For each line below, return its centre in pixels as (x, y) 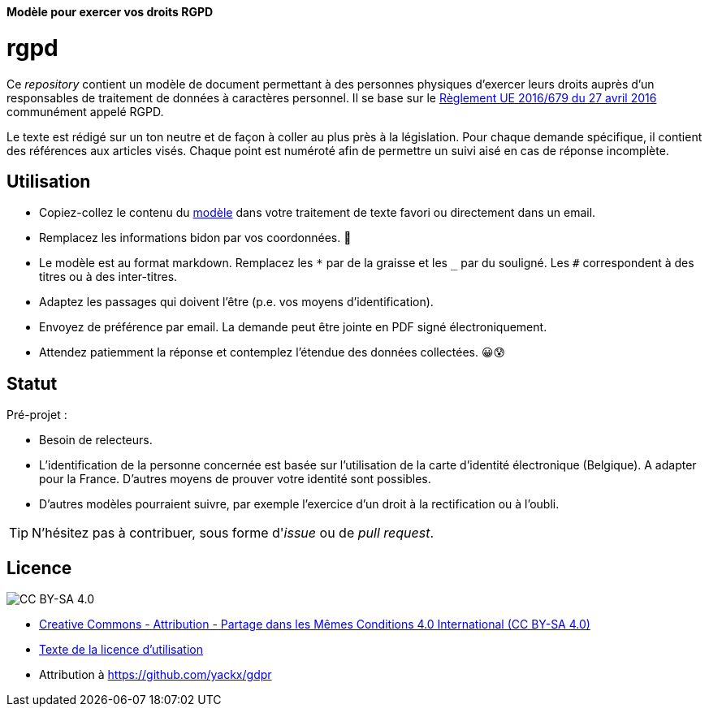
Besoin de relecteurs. (96, 440)
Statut (32, 383)
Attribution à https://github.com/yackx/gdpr (156, 675)
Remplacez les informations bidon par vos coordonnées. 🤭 (195, 238)
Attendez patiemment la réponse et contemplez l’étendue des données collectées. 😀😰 (272, 352)
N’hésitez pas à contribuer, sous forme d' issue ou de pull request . (233, 533)
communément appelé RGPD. (85, 111)
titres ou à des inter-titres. (108, 277)
